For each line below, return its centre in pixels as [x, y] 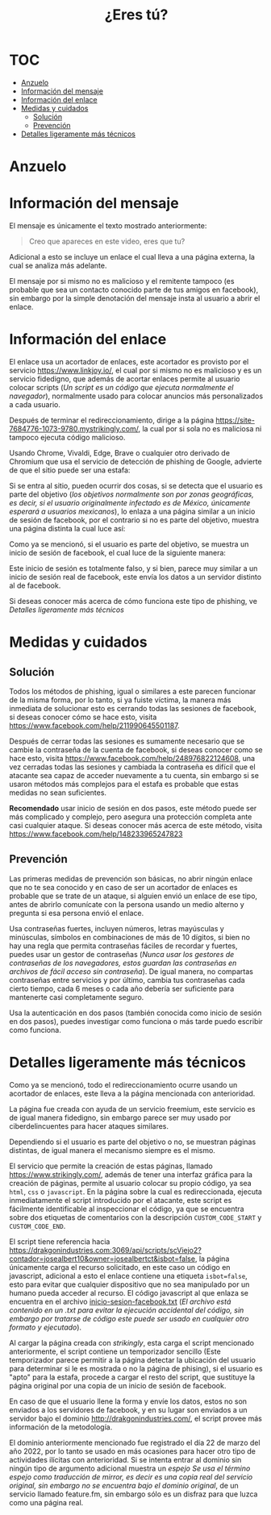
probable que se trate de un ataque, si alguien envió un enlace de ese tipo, [133, 896]
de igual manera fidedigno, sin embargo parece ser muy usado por [120, 1118]
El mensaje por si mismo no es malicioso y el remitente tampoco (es [122, 281]
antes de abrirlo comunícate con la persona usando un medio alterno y [127, 904]
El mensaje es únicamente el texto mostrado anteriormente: [108, 226]
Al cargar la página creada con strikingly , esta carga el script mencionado [132, 1342]
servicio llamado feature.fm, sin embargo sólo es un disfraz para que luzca [133, 1494]
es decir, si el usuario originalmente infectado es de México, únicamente [130, 503]
